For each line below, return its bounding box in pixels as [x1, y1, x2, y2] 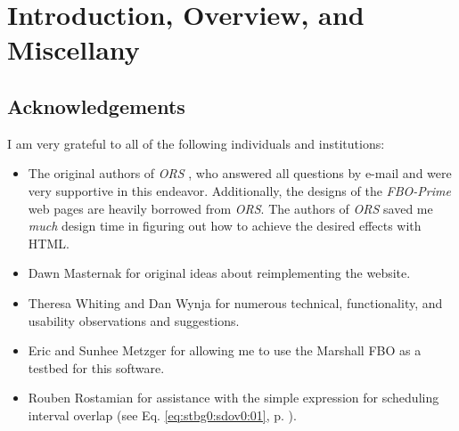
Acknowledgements [7, 92, 185, 119]
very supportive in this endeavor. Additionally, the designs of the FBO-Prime [28, 181, 451, 199]
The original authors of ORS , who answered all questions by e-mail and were [28, 164, 452, 183]
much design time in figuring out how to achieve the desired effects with [28, 216, 422, 235]
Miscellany [7, 31, 140, 68]
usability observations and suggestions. [28, 311, 240, 329]
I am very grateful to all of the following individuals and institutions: [7, 134, 385, 152]
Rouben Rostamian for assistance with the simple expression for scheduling [28, 388, 439, 407]
